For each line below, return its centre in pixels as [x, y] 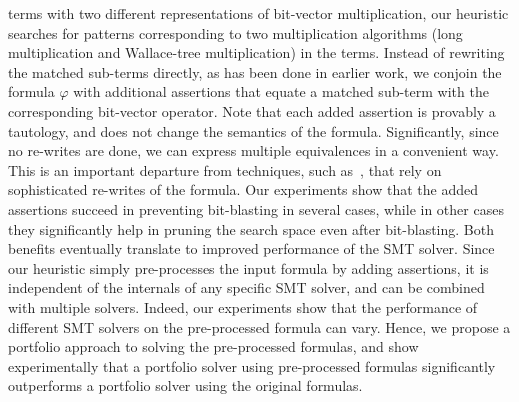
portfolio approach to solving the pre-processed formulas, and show [213, 346]
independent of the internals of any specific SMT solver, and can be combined [246, 287]
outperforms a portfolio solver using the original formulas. [185, 385]
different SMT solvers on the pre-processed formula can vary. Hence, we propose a [259, 326]
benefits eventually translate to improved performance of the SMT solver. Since [251, 248]
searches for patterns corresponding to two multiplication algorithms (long [235, 32]
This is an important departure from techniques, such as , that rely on [225, 169]
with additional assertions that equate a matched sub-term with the [281, 91]
